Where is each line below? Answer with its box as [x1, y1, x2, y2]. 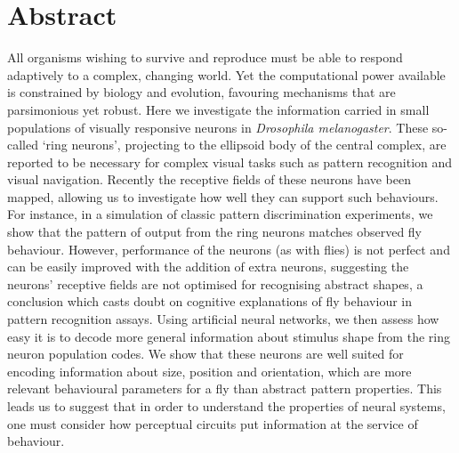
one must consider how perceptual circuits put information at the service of [7, 414, 418, 433]
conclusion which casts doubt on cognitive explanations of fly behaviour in [7, 292, 412, 311]
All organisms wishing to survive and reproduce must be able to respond [7, 48, 403, 67]
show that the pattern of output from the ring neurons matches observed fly [7, 222, 423, 241]
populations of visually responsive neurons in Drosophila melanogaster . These [7, 117, 429, 136]
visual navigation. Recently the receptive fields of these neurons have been [7, 170, 412, 189]
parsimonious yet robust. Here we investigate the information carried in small [7, 100, 430, 118]
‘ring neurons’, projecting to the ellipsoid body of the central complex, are [42, 135, 447, 154]
